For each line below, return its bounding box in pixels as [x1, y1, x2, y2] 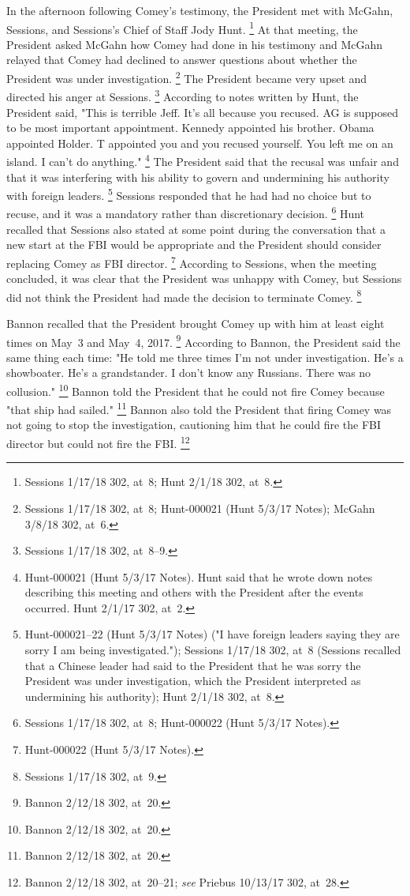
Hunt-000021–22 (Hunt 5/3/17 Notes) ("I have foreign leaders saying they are [24, 626, 400, 642]
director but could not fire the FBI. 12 [6, 433, 190, 451]
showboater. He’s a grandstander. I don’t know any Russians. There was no [6, 364, 371, 381]
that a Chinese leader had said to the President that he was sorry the [24, 657, 361, 673]
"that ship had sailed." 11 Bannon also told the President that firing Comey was [6, 399, 392, 417]
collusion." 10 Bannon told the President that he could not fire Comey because [6, 380, 385, 399]
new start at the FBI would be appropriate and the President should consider [6, 236, 382, 253]
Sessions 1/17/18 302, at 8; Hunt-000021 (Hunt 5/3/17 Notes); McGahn [24, 499, 375, 516]
